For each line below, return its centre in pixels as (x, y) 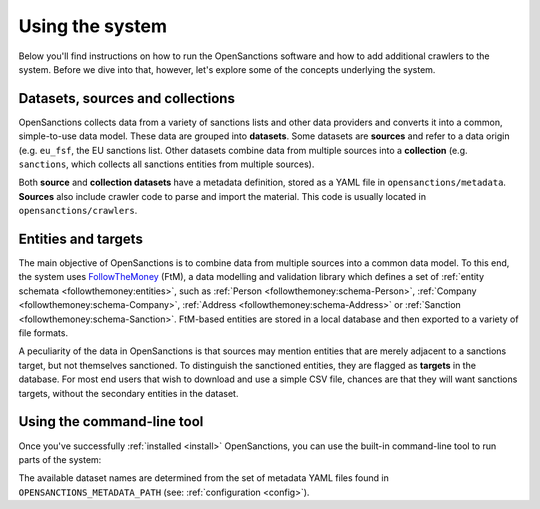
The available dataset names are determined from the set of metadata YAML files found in (203, 478)
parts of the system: (60, 459)
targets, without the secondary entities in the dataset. (128, 393)
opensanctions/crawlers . (78, 211)
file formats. (43, 333)
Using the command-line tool (111, 421)
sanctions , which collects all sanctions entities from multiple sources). (166, 164)
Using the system (93, 26)
